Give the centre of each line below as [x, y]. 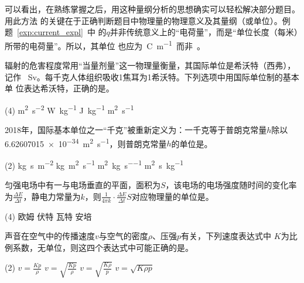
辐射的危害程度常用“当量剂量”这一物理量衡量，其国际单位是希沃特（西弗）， [150, 65]
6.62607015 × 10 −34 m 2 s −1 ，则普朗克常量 [86, 142]
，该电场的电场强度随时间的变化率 [231, 185]
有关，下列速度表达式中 [226, 236]
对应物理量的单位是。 [173, 196]
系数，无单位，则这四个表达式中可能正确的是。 [103, 247]
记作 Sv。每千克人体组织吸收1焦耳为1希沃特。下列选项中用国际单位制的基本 [152, 76]
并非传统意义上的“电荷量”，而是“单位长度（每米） [204, 32]
